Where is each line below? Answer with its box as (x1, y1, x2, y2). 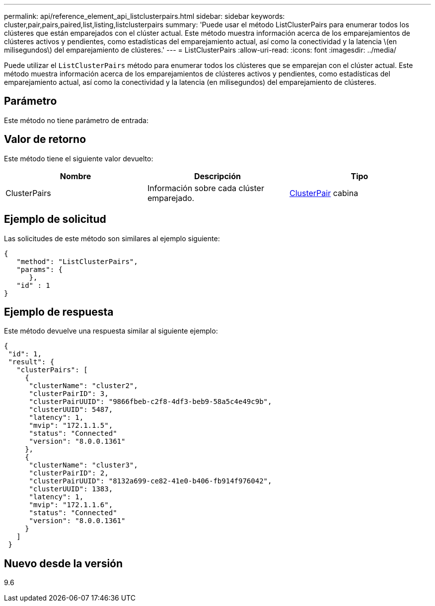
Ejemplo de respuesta (4, 305, 114, 318)
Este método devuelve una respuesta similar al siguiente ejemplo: (4, 327, 218, 336)
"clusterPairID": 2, (29, 469, 109, 477)
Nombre (60, 171, 91, 181)
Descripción (194, 171, 241, 181)
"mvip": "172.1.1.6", (29, 501, 113, 509)
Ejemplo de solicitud (4, 213, 106, 226)
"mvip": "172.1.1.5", (29, 421, 113, 430)
